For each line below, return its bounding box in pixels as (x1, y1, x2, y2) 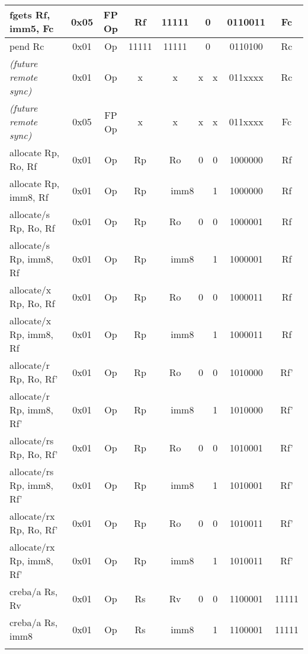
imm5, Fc (9, 21, 54, 35)
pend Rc (9, 39, 44, 53)
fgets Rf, (9, 8, 50, 21)
